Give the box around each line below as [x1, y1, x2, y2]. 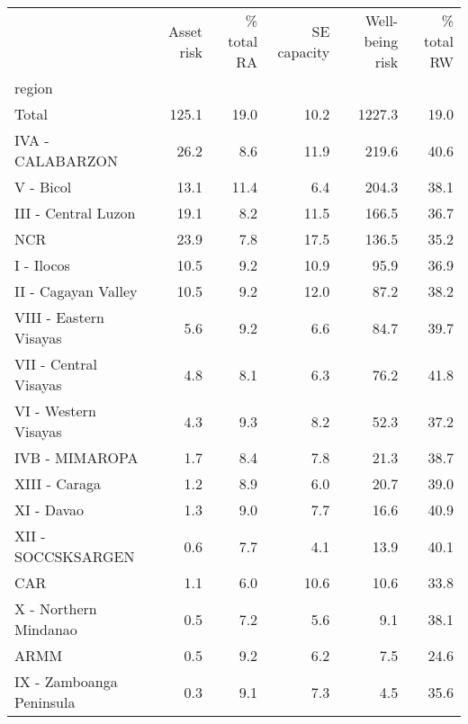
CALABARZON [14, 150, 118, 171]
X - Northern [14, 598, 97, 619]
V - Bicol [14, 176, 72, 197]
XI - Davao [14, 499, 85, 520]
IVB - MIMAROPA [14, 447, 139, 468]
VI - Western [14, 400, 96, 421]
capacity [277, 40, 330, 62]
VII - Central [14, 353, 98, 374]
